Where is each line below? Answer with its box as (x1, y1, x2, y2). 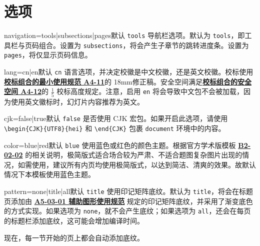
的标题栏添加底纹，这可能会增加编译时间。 (4, 215, 144, 225)
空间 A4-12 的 (4, 86, 49, 96)
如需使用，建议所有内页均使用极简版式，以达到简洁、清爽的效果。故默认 (17, 159, 256, 169)
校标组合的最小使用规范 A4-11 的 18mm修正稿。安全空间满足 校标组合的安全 (4, 76, 252, 86)
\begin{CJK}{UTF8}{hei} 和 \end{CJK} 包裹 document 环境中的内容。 (4, 122, 225, 133)
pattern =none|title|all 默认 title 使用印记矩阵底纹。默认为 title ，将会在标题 (4, 186, 253, 196)
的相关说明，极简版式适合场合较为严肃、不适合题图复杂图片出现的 (25, 149, 242, 160)
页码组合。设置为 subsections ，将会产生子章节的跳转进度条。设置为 (24, 39, 249, 50)
